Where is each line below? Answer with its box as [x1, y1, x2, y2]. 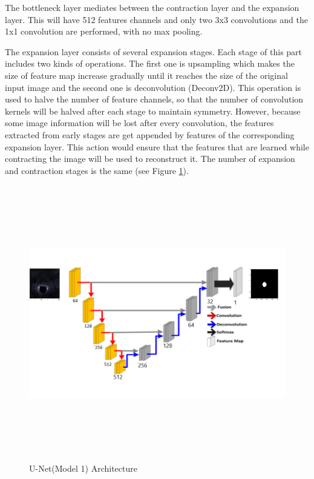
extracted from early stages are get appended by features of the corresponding [5, 128, 295, 141]
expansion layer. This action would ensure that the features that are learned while [5, 140, 309, 153]
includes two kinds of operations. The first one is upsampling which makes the [5, 57, 295, 70]
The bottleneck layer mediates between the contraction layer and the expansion [5, 1, 299, 13]
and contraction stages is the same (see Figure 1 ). [5, 164, 189, 176]
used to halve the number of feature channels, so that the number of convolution [5, 93, 304, 106]
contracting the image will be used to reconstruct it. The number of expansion [5, 152, 295, 165]
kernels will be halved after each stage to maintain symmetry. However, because [5, 104, 301, 117]
